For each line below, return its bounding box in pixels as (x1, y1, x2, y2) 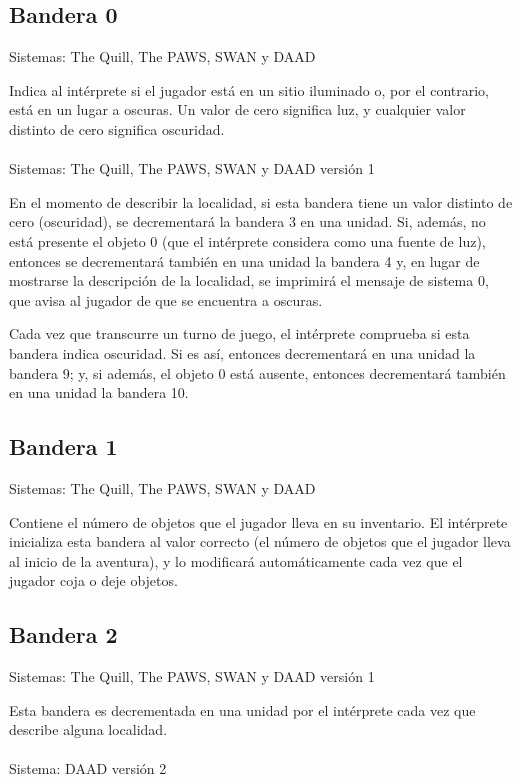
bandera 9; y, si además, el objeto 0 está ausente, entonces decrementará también (9, 362, 506, 383)
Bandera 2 (9, 619, 118, 650)
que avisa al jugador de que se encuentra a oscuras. (9, 289, 323, 310)
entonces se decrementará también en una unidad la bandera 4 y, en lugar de (9, 250, 480, 271)
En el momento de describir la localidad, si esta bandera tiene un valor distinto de (9, 191, 513, 212)
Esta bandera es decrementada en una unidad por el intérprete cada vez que (9, 699, 476, 720)
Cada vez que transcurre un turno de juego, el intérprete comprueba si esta (9, 323, 470, 344)
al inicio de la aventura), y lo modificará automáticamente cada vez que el (9, 550, 463, 571)
